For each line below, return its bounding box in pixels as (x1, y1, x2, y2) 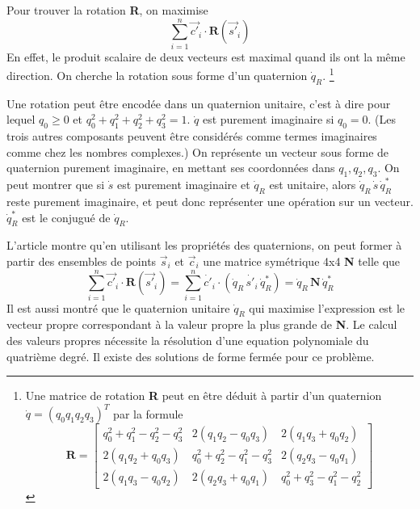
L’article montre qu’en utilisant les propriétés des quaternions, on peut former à (6, 237, 402, 254)
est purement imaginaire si (202, 111, 334, 128)
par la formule (113, 405, 183, 422)
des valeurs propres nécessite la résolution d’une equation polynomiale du (6, 332, 369, 349)
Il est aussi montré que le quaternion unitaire (6, 299, 230, 316)
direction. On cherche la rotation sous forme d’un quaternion (6, 66, 308, 83)
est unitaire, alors (269, 176, 356, 193)
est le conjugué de (22, 208, 111, 225)
